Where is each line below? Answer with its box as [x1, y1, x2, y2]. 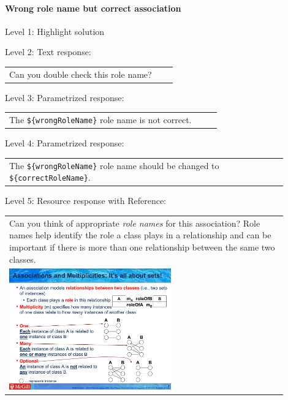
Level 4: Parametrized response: [5, 137, 124, 149]
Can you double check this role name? [9, 67, 152, 80]
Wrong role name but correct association [5, 1, 181, 14]
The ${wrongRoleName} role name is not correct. [9, 113, 192, 126]
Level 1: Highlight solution [5, 25, 105, 37]
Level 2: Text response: [5, 45, 91, 58]
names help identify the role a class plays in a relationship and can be [9, 228, 271, 241]
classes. [9, 252, 36, 265]
